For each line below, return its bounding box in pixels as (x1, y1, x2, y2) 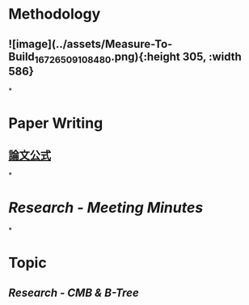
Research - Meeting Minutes (8, 199, 204, 217)
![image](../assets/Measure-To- (8, 37, 173, 51)
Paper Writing (8, 114, 103, 133)
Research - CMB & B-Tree (8, 286, 139, 299)
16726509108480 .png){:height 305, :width (34, 49, 243, 66)
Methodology (8, 5, 101, 23)
